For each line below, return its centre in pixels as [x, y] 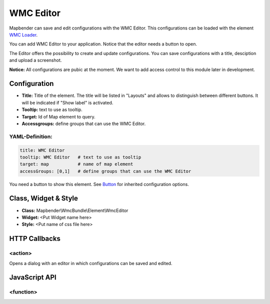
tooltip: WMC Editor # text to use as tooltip [80, 157]
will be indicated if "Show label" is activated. [67, 102]
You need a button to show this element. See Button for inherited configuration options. [99, 184]
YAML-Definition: [31, 136]
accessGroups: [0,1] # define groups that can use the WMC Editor [105, 171]
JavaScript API [33, 277]
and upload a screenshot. [35, 60]
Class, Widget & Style [44, 198]
